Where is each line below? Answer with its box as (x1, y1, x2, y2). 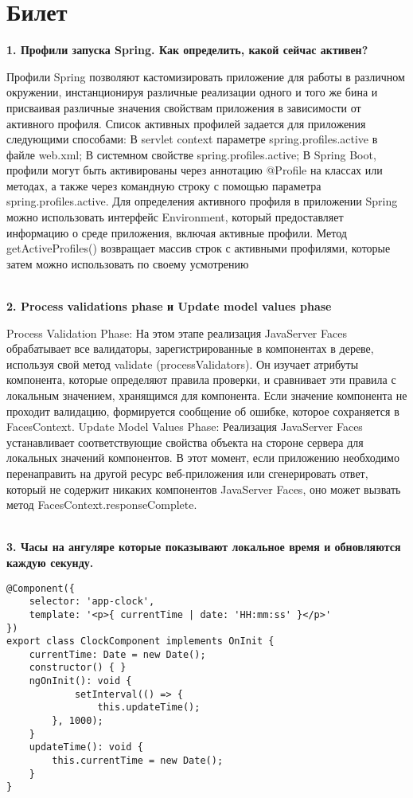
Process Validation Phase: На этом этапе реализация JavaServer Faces (6, 324, 347, 341)
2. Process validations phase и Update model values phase (6, 298, 332, 315)
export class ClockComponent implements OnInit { (6, 636, 275, 647)
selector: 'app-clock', (29, 596, 155, 608)
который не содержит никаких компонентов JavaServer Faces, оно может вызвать (6, 480, 401, 497)
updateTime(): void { (29, 741, 143, 753)
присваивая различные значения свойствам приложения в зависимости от (6, 99, 361, 115)
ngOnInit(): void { (29, 675, 132, 687)
